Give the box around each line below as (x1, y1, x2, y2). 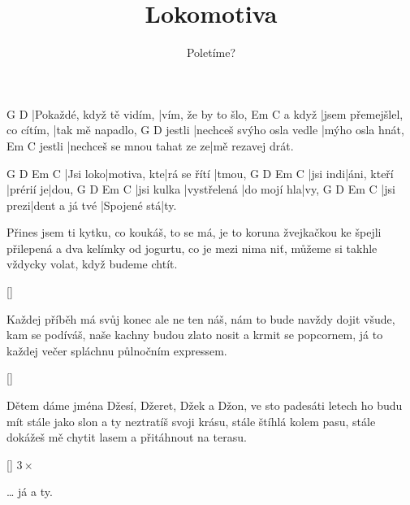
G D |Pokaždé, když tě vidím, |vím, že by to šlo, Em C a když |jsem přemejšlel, (6, 105, 404, 122)
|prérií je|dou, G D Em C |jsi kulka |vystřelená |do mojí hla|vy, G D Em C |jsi (6, 181, 395, 198)
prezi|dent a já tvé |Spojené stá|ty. (6, 196, 177, 213)
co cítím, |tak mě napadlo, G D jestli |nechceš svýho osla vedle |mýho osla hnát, (6, 121, 404, 138)
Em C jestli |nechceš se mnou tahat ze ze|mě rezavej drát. (6, 137, 294, 154)
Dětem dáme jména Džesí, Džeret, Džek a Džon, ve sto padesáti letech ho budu (6, 397, 403, 414)
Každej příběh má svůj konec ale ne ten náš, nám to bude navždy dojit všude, (6, 310, 395, 327)
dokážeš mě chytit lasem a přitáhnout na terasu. (6, 429, 247, 446)
